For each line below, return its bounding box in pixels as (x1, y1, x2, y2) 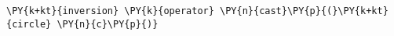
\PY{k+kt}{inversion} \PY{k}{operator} (6, 5, 214, 16)
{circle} (6, 18, 52, 30)
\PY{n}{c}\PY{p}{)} (57, 18, 159, 30)
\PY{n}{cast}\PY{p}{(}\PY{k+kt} (220, 5, 389, 16)
